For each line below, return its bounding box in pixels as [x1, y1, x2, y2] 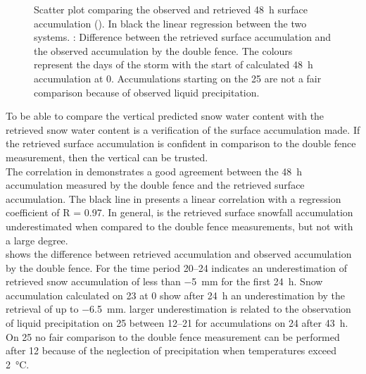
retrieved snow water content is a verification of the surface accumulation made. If [6, 122, 360, 137]
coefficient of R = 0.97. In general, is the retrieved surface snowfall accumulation [6, 205, 353, 220]
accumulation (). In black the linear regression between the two [34, 15, 307, 30]
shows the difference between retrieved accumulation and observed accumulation [6, 247, 352, 261]
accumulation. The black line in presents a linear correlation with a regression [6, 191, 341, 206]
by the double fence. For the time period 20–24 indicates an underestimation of [6, 260, 348, 275]
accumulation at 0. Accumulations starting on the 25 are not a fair [34, 70, 322, 85]
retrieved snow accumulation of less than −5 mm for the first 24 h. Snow [6, 274, 323, 289]
